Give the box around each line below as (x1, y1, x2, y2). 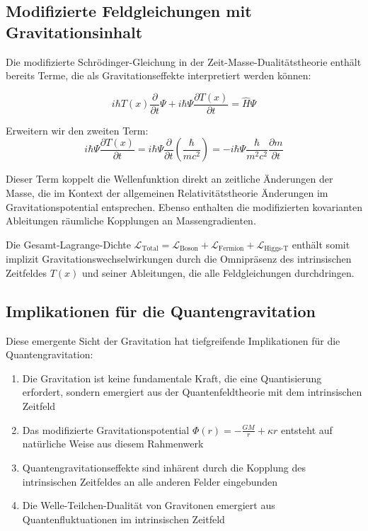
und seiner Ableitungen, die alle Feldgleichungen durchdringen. (82, 265, 355, 280)
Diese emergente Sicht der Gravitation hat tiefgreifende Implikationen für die (6, 333, 340, 348)
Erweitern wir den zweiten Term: (6, 122, 149, 137)
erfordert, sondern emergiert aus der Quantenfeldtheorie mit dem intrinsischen (22, 384, 362, 399)
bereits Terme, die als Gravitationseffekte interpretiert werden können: (6, 68, 311, 83)
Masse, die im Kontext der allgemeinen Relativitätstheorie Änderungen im (6, 185, 328, 200)
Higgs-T (264, 245, 289, 253)
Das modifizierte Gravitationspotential (22, 422, 190, 437)
